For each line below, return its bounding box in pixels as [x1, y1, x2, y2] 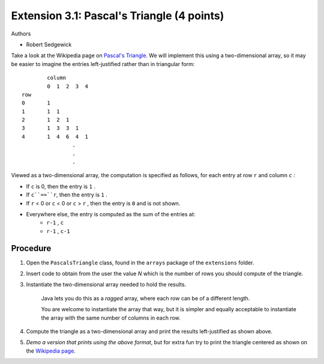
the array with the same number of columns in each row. [41, 314, 181, 321]
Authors [11, 30, 31, 37]
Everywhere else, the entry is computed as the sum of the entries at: [26, 210, 196, 217]
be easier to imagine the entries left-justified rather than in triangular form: [11, 60, 195, 67]
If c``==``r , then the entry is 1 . [26, 191, 107, 198]
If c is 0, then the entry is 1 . [26, 183, 96, 190]
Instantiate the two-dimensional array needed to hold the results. [26, 281, 187, 288]
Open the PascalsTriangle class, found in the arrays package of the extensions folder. [26, 259, 254, 266]
